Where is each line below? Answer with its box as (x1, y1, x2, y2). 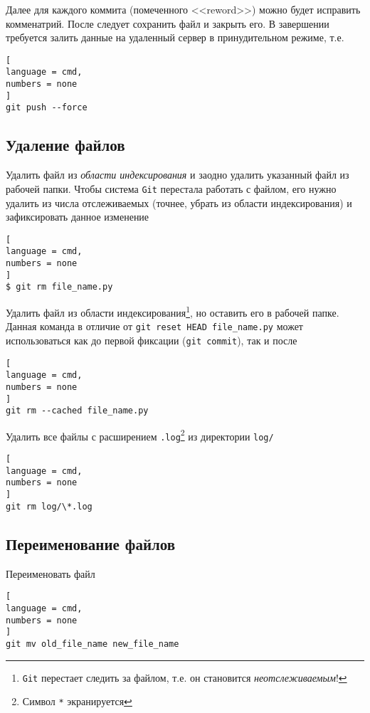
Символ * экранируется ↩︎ (22, 694, 132, 709)
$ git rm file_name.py (6, 282, 113, 292)
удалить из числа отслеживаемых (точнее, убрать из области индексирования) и (6, 195, 352, 210)
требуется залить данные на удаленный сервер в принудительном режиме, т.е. (6, 30, 344, 45)
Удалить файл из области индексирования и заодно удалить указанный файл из (6, 167, 349, 182)
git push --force (6, 102, 88, 113)
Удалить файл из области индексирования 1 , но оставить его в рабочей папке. (6, 302, 339, 319)
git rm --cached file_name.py (6, 406, 149, 416)
